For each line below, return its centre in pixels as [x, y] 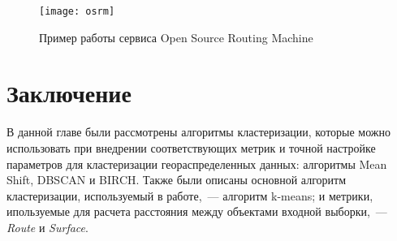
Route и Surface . [47, 227]
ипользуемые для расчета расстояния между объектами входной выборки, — [197, 211]
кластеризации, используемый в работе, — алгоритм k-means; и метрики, [190, 195]
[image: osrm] [77, 11]
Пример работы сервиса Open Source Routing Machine [176, 37]
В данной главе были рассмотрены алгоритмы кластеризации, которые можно [199, 132]
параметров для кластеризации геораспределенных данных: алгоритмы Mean [197, 164]
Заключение [69, 93]
